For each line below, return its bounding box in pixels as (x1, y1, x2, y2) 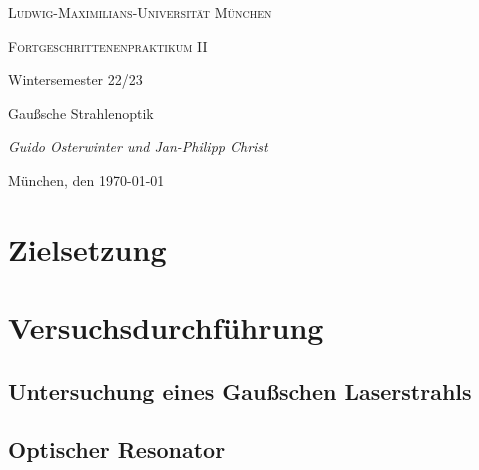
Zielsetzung (8, 228, 167, 269)
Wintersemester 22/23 (8, 69, 143, 90)
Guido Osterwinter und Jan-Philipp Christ (8, 136, 268, 157)
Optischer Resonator (8, 434, 226, 465)
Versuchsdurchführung (8, 307, 324, 348)
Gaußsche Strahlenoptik (8, 102, 154, 123)
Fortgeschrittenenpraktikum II (8, 35, 208, 56)
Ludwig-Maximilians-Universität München (8, 2, 272, 22)
